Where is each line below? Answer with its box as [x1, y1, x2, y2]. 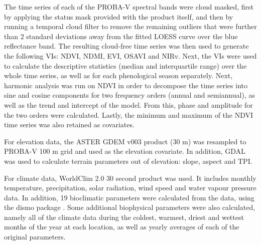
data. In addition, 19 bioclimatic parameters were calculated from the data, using [4, 192, 254, 202]
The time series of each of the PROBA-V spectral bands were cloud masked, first [4, 2, 253, 12]
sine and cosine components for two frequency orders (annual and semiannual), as [4, 90, 255, 100]
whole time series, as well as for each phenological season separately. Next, [4, 70, 233, 81]
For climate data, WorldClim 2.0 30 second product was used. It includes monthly [4, 172, 256, 183]
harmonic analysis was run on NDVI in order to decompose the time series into [4, 80, 247, 90]
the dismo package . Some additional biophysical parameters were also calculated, [4, 202, 255, 212]
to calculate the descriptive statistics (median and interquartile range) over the [4, 60, 247, 71]
